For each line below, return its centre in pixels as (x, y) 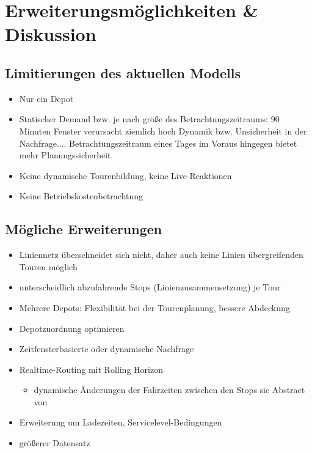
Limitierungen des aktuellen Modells (123, 72)
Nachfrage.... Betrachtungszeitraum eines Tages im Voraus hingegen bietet (158, 143)
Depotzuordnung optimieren (72, 328)
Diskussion (51, 34)
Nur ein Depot (46, 98)
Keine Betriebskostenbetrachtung (81, 196)
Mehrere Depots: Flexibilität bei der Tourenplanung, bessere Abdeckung (154, 307)
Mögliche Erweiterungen (84, 229)
